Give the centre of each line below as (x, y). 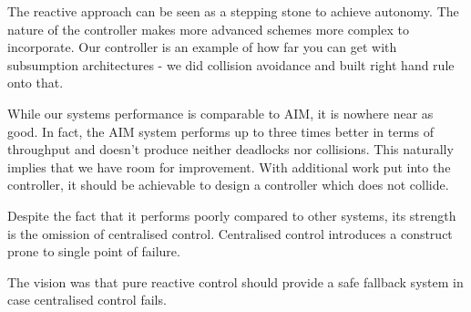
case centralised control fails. (87, 300)
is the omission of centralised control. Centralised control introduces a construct (230, 233)
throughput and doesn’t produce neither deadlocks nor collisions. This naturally (230, 149)
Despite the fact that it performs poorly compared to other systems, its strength (232, 215)
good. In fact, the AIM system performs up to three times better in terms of (220, 131)
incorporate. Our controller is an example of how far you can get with (202, 47)
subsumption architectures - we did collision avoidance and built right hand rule (231, 64)
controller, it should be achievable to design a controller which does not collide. (228, 185)
